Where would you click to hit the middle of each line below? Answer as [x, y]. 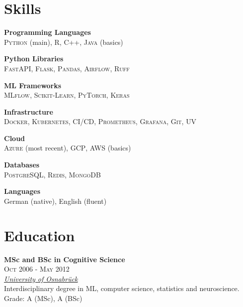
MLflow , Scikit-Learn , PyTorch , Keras [67, 95]
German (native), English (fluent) [55, 201]
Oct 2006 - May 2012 [37, 269]
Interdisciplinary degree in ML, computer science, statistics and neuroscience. [122, 288]
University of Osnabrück [41, 278]
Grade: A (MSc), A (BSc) [43, 298]
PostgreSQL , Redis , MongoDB [52, 174]
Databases [22, 165]
